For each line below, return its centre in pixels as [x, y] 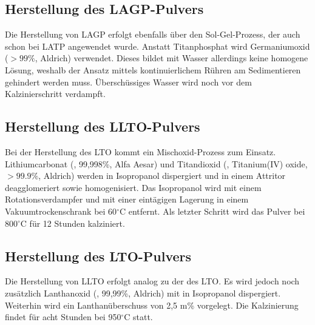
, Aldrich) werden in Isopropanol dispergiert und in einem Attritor [162, 176]
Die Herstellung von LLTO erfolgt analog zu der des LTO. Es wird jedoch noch [152, 281]
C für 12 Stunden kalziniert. [73, 223]
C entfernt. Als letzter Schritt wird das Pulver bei [212, 211]
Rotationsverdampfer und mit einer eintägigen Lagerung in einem [127, 199]
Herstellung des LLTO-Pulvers [103, 126]
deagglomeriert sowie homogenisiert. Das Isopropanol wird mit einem [133, 187]
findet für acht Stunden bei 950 [63, 317]
